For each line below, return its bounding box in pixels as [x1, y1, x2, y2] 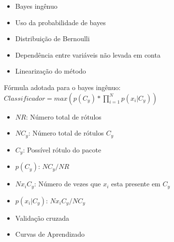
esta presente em [111, 179, 160, 189]
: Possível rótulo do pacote [23, 144, 101, 154]
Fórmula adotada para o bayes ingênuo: [4, 82, 121, 92]
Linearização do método [15, 66, 86, 76]
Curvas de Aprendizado [15, 229, 85, 239]
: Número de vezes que [34, 179, 101, 189]
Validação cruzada [15, 212, 70, 223]
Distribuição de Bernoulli [15, 33, 90, 44]
